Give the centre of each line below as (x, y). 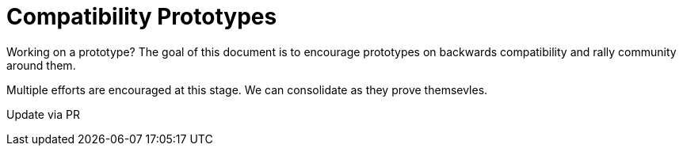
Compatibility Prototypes (142, 17)
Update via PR (43, 114)
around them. (41, 65)
